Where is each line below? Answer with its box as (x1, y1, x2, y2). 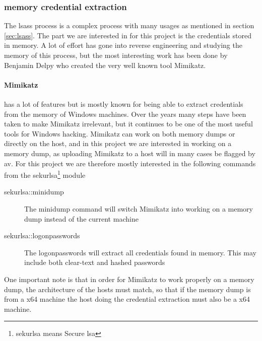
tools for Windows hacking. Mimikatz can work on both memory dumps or (4, 128, 235, 139)
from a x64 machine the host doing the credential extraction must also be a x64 (4, 294, 250, 304)
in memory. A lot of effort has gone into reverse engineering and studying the (4, 40, 242, 50)
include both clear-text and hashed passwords (24, 257, 165, 267)
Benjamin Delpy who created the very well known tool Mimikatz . (4, 59, 206, 70)
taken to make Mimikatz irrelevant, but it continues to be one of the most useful (4, 118, 253, 129)
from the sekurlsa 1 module (4, 168, 86, 180)
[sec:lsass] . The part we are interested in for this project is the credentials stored (4, 30, 251, 40)
